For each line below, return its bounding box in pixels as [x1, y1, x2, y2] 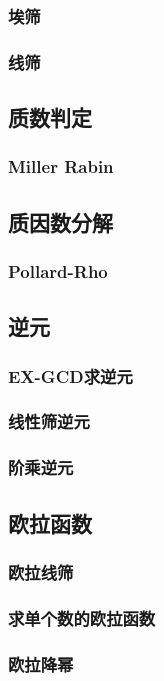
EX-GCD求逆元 [8, 363, 133, 388]
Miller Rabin [8, 154, 114, 179]
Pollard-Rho [8, 259, 108, 284]
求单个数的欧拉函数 [8, 605, 156, 630]
